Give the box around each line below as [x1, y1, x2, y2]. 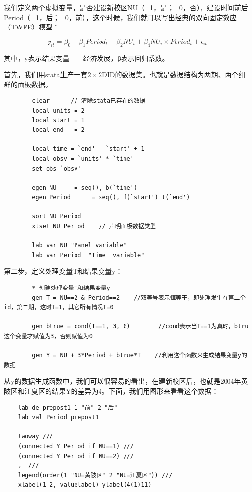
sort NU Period [32, 213, 81, 220]
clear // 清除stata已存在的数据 [32, 97, 146, 105]
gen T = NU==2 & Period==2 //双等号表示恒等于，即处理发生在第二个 [32, 294, 246, 301]
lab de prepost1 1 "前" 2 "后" [18, 404, 118, 411]
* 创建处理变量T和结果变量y [32, 285, 110, 292]
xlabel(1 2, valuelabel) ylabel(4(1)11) [18, 481, 151, 489]
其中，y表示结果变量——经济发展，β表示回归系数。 [4, 53, 169, 63]
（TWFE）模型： [4, 22, 60, 32]
